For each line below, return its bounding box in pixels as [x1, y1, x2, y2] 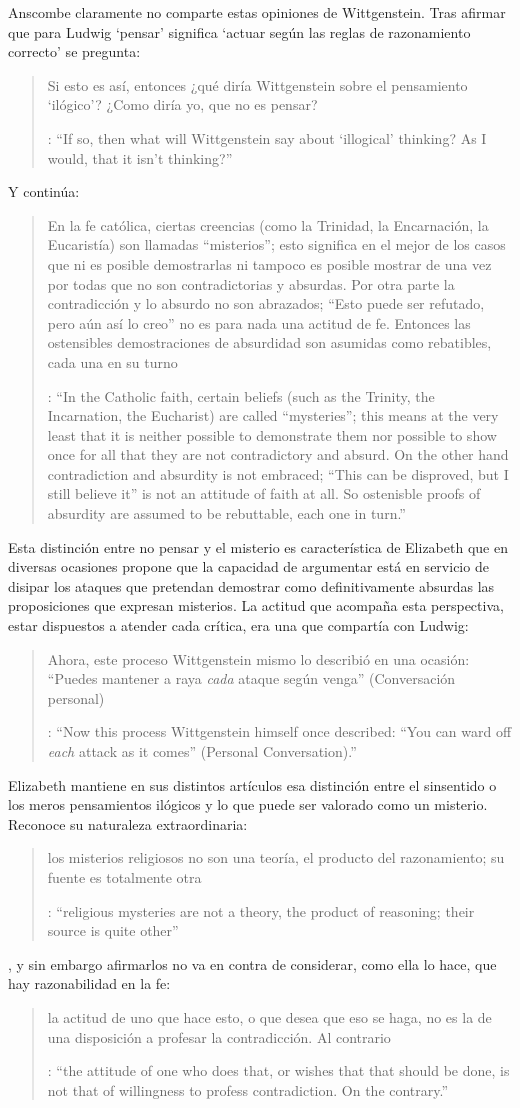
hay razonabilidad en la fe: [8, 973, 171, 994]
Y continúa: [8, 181, 80, 202]
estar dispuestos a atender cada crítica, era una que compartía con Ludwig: [8, 615, 469, 636]
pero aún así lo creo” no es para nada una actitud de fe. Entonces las [47, 312, 471, 333]
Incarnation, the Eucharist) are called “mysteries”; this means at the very [47, 405, 499, 426]
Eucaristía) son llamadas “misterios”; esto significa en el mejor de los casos [47, 234, 506, 255]
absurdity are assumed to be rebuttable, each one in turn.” [47, 503, 406, 524]
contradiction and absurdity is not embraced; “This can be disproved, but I [47, 463, 509, 484]
